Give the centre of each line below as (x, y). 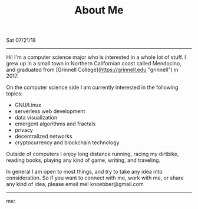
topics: (14, 94)
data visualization (36, 118)
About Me (99, 10)
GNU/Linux (28, 105)
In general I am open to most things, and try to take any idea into (85, 172)
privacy (24, 130)
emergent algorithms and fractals (55, 124)
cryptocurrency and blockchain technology (67, 142)
